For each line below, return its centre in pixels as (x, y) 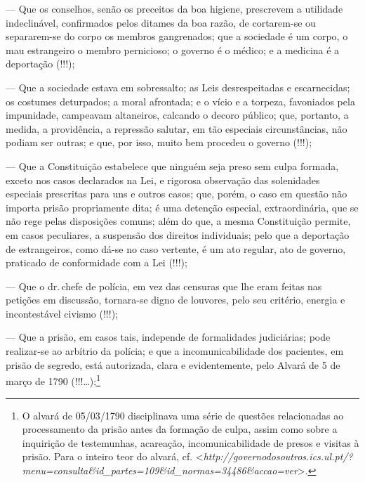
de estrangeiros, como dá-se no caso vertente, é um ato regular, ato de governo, (176, 248)
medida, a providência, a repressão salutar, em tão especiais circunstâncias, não (177, 128)
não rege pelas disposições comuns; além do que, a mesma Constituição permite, (178, 221)
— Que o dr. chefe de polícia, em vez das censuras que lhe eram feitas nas (164, 286)
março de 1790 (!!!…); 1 (53, 380)
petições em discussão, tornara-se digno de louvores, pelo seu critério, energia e (175, 300)
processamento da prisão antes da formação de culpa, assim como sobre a (180, 429)
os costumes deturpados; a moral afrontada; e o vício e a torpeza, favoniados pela (180, 101)
